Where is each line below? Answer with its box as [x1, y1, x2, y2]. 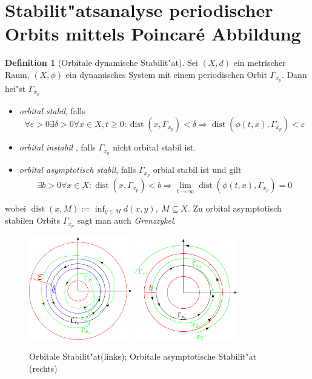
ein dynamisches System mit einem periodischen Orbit [65, 68, 268, 80]
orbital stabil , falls [19, 104, 85, 117]
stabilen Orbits [5, 214, 61, 227]
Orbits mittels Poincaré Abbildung [5, 21, 301, 46]
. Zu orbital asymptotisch [187, 201, 282, 214]
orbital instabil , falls [19, 141, 96, 154]
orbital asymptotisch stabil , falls [19, 163, 136, 176]
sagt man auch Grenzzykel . [77, 214, 176, 227]
